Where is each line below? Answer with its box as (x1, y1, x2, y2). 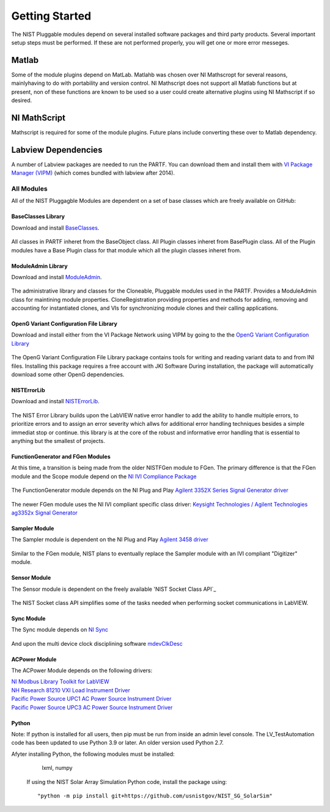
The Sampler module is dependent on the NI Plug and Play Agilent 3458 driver (11, 536, 209, 543)
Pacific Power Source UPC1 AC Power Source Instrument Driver (11, 695, 172, 703)
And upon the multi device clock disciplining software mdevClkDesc (11, 640, 183, 647)
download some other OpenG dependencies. (11, 371, 125, 378)
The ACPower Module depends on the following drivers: (11, 667, 153, 675)
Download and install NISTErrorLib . (11, 398, 100, 405)
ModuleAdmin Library (11, 262, 68, 269)
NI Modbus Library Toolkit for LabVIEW (11, 678, 109, 686)
